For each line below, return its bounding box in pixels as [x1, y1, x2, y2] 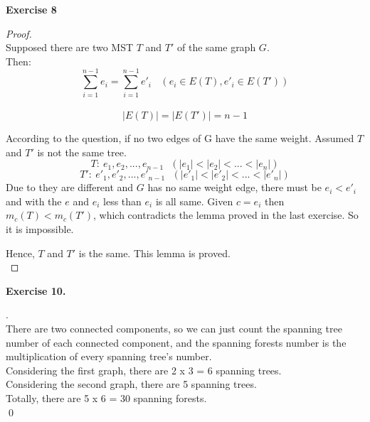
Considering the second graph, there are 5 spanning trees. [6, 377, 257, 391]
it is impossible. [6, 222, 74, 237]
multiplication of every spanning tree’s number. [6, 349, 212, 364]
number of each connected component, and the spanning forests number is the [6, 335, 347, 350]
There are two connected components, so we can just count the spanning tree [6, 321, 342, 336]
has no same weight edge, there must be [147, 180, 322, 195]
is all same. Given [155, 193, 233, 208]
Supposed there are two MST [6, 40, 134, 55]
